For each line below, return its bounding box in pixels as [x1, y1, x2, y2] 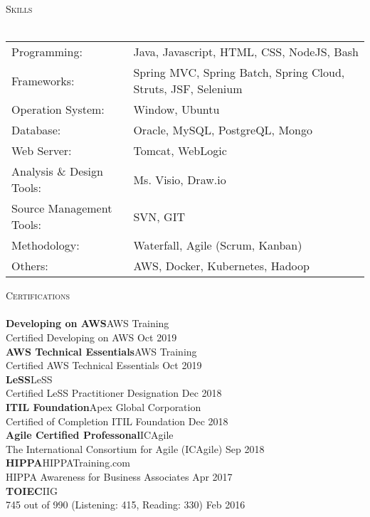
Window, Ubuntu [133, 101, 220, 118]
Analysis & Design [11, 163, 103, 180]
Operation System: [11, 101, 105, 118]
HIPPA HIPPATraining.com [6, 455, 130, 470]
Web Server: [11, 142, 72, 159]
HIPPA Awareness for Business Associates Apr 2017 [6, 469, 233, 484]
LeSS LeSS [6, 371, 53, 386]
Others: [11, 257, 48, 275]
